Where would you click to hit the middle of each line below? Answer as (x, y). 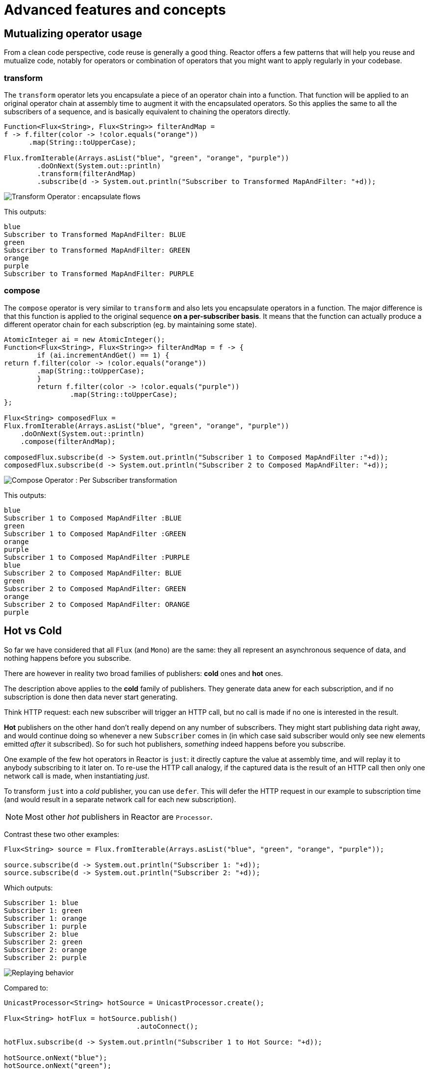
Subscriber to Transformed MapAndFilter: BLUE (95, 234)
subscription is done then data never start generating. (91, 697)
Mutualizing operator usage (73, 33)
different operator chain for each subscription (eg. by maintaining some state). (130, 324)
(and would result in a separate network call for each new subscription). (120, 799)
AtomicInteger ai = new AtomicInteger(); (85, 339)
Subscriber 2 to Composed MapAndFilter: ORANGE (97, 604)
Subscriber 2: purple (45, 957)
